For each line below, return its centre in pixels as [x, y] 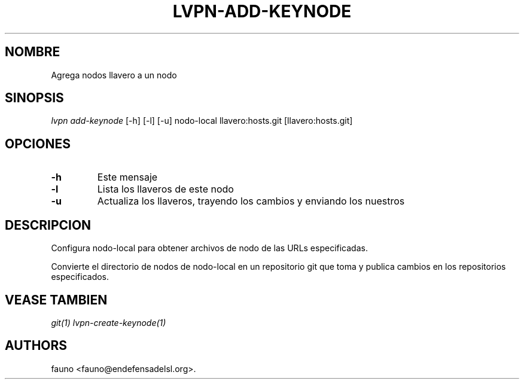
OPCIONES [38, 144]
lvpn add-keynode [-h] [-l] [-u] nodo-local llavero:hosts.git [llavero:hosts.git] [202, 121]
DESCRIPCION [48, 225]
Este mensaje [127, 177]
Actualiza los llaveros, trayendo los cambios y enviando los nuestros [251, 201]
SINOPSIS [34, 98]
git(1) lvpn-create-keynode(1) [109, 322]
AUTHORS [36, 346]
